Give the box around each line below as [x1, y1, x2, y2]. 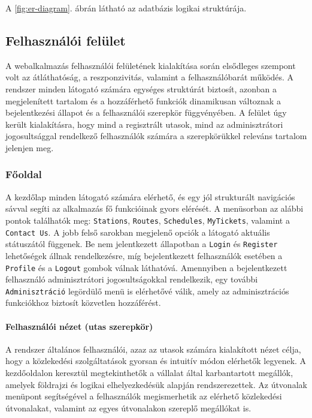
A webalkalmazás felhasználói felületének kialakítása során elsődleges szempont [5, 59, 296, 71]
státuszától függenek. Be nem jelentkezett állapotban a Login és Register [5, 237, 278, 250]
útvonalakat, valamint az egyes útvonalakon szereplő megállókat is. [5, 401, 252, 414]
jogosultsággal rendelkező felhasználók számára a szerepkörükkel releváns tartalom [5, 130, 307, 142]
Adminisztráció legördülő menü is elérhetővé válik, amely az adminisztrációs [5, 284, 289, 297]
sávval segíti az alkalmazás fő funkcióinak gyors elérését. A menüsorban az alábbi [5, 202, 304, 215]
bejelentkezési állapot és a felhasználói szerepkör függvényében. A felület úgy [5, 106, 287, 119]
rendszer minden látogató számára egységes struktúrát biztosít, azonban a [5, 82, 277, 95]
